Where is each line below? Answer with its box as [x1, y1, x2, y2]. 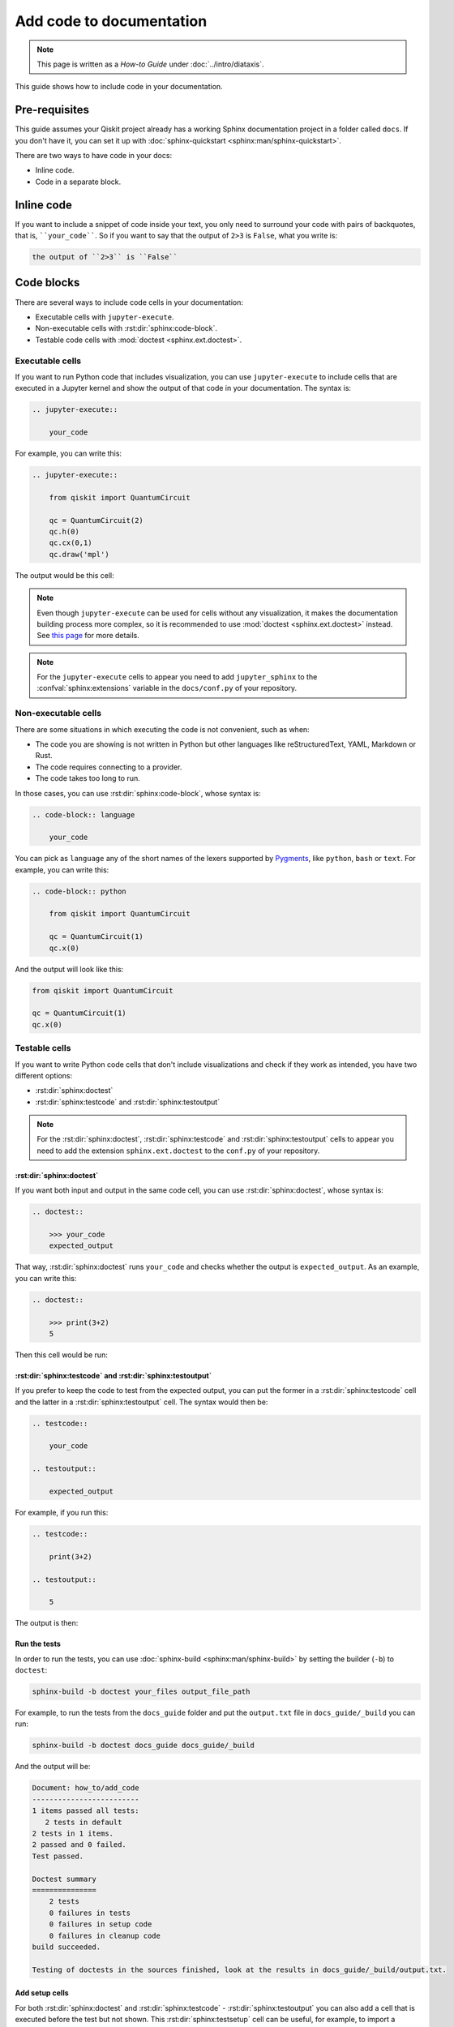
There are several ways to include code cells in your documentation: [15, 297, 243, 307]
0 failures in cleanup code [49, 1931, 161, 1940]
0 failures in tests [49, 1908, 131, 1918]
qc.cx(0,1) [49, 538, 92, 547]
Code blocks [15, 276, 80, 289]
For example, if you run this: [15, 1508, 109, 1518]
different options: [15, 1070, 73, 1080]
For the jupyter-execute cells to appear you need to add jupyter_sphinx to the [36, 672, 318, 682]
